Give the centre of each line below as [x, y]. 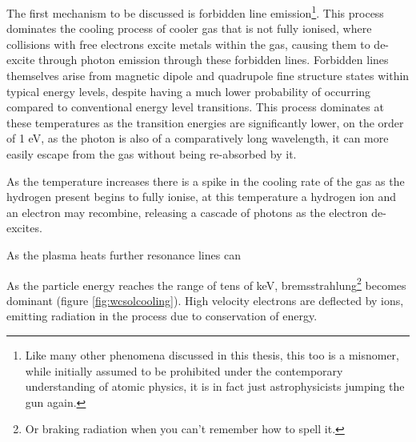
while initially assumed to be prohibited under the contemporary [184, 370]
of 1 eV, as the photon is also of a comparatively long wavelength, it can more [198, 138]
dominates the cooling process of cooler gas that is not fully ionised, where [189, 28]
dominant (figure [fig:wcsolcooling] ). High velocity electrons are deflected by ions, [205, 300]
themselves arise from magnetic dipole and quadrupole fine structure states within [208, 76]
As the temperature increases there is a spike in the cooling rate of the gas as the [206, 181]
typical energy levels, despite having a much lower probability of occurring [188, 91]
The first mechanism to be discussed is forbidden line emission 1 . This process [195, 12]
